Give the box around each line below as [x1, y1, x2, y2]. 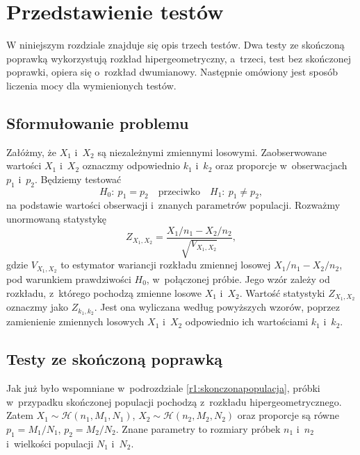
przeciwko [158, 187, 201, 197]
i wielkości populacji [6, 436, 94, 450]
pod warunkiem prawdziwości [6, 271, 131, 286]
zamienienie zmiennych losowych [6, 314, 145, 329]
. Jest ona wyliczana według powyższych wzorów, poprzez [94, 300, 340, 314]
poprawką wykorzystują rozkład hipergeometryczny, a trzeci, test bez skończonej [6, 51, 351, 65]
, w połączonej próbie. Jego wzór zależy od [146, 271, 330, 286]
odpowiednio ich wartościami [185, 314, 309, 329]
